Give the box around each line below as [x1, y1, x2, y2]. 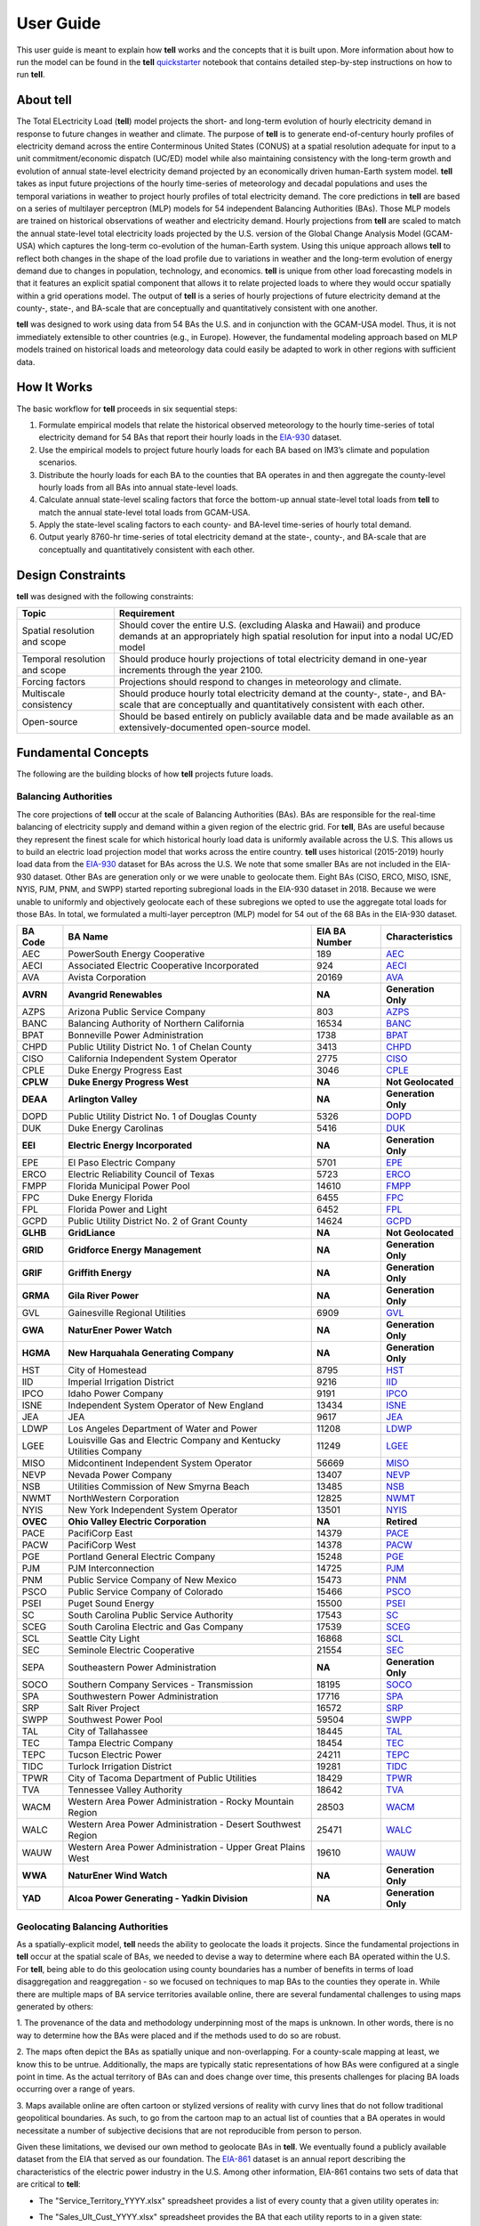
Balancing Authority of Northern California [68, 1018, 244, 1030]
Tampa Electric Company [68, 1737, 173, 1750]
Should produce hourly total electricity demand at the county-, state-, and [118, 687, 428, 700]
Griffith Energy [68, 1267, 132, 1280]
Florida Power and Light [68, 1203, 168, 1215]
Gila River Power [68, 1289, 140, 1302]
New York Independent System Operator [68, 1504, 238, 1516]
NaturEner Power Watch [68, 1324, 172, 1336]
